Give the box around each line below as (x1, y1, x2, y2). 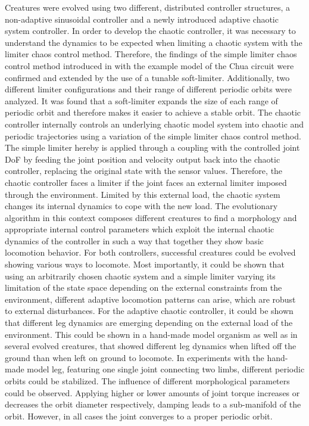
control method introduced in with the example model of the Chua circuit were (5, 59, 294, 71)
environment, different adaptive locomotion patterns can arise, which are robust (5, 293, 296, 305)
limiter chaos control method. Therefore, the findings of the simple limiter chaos (5, 48, 297, 60)
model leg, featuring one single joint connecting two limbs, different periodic (27, 363, 305, 375)
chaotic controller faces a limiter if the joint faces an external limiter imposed (5, 176, 287, 188)
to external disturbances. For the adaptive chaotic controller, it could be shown (5, 304, 294, 317)
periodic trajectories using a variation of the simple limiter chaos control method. (5, 129, 301, 142)
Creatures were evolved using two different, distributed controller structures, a (5, 1, 291, 13)
